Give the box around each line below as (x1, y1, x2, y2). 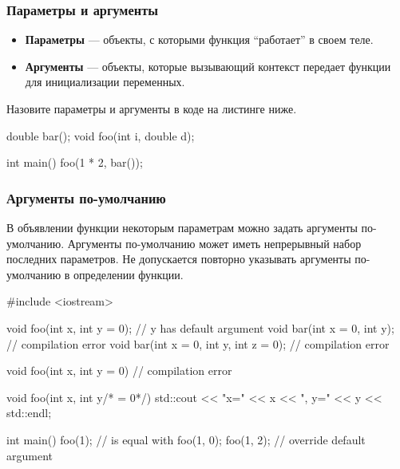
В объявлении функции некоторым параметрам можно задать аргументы (6, 219, 358, 235)
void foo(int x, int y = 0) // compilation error (6, 362, 232, 379)
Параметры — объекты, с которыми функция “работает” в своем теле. (25, 31, 374, 48)
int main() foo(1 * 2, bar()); (6, 154, 143, 171)
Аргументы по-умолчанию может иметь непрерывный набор (67, 235, 362, 251)
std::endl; (6, 404, 52, 421)
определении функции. (73, 266, 184, 282)
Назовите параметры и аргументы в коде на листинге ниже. (6, 100, 297, 116)
